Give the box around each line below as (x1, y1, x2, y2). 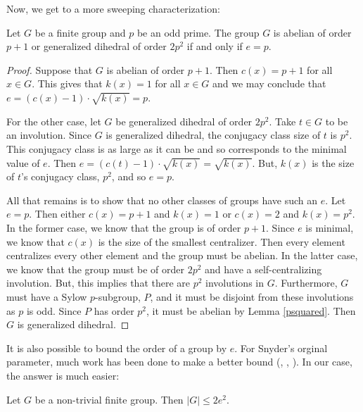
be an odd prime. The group (136, 25, 260, 39)
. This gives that (32, 76, 103, 91)
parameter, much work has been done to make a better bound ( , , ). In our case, (6, 354, 352, 369)
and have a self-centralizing (205, 261, 322, 276)
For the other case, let (6, 113, 101, 128)
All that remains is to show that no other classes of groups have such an (6, 192, 318, 207)
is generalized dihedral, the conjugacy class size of (106, 127, 321, 142)
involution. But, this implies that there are (6, 275, 191, 290)
